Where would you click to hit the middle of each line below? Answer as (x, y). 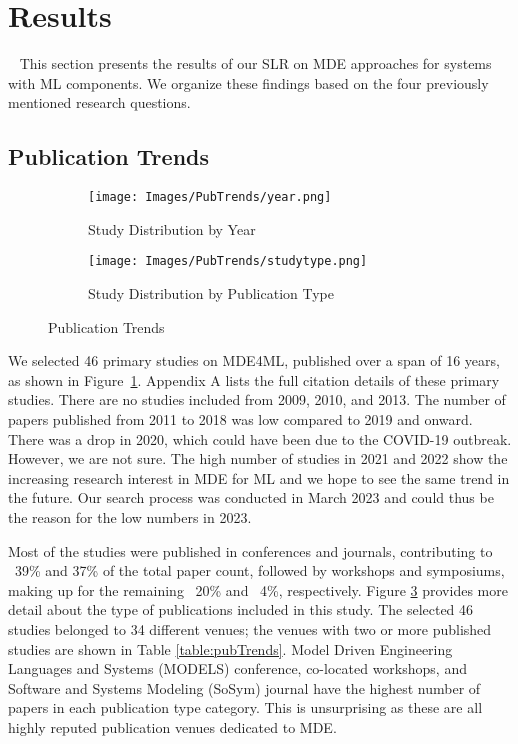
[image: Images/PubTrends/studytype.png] (228, 261)
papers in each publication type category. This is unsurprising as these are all (245, 707)
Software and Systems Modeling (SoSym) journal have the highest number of (244, 687)
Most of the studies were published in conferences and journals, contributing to (250, 550)
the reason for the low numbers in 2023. (130, 516)
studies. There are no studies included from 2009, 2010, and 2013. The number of (257, 399)
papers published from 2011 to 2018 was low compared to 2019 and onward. (240, 418)
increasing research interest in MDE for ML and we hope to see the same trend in (259, 477)
